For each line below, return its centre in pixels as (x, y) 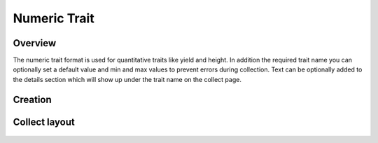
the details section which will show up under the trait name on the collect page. (127, 79)
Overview (35, 43)
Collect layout (44, 122)
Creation (32, 99)
